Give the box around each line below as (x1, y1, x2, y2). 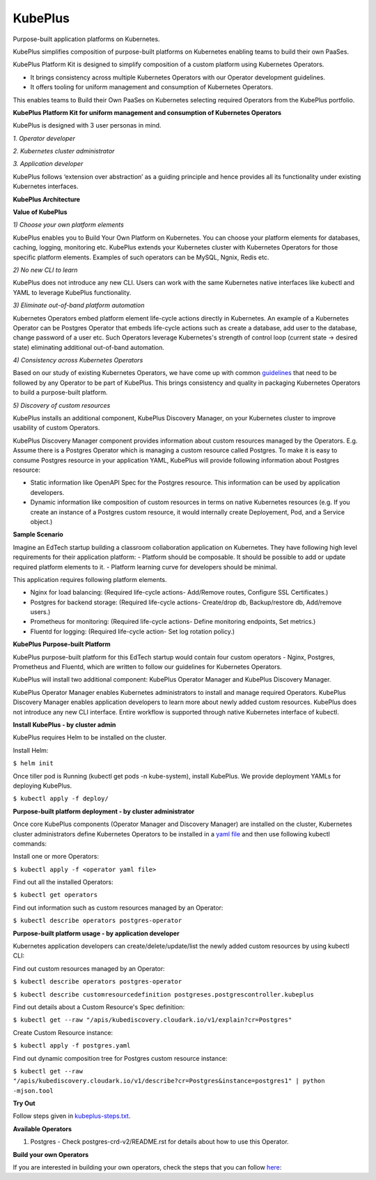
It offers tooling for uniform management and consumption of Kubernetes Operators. (30, 83, 274, 91)
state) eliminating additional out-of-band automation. (13, 343, 165, 351)
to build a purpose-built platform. (13, 388, 108, 397)
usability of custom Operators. (13, 424, 100, 432)
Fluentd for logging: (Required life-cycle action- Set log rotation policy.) (30, 627, 235, 636)
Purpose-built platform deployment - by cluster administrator (13, 807, 195, 815)
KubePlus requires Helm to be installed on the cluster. (13, 733, 167, 742)
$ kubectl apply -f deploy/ (13, 795, 109, 803)
